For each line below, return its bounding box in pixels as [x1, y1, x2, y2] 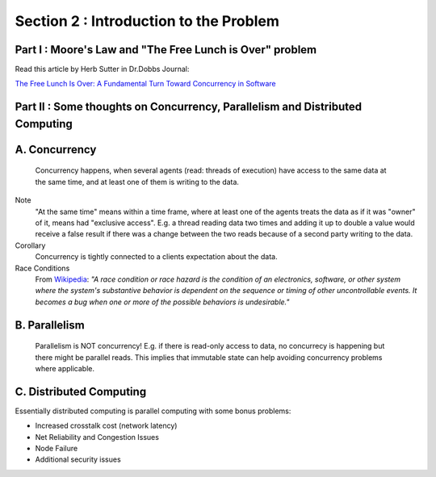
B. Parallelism [15, 318, 85, 332]
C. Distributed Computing [15, 384, 147, 399]
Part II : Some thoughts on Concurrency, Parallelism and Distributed [15, 100, 363, 114]
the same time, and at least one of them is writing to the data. [35, 177, 240, 186]
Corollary [15, 241, 46, 250]
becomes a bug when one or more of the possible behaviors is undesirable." [35, 297, 290, 307]
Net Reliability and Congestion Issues [35, 432, 159, 441]
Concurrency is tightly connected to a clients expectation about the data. [35, 252, 278, 262]
